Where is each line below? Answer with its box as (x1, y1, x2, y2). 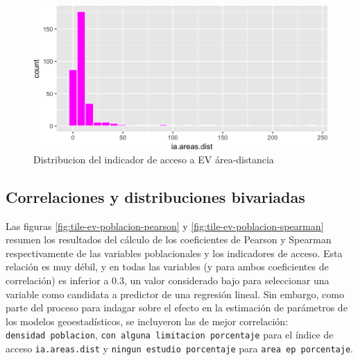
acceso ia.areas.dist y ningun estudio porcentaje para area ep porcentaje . (6, 341, 353, 355)
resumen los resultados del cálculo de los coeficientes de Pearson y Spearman (6, 232, 332, 247)
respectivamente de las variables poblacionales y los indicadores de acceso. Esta (6, 245, 343, 260)
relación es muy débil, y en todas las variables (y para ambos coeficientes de (6, 259, 329, 274)
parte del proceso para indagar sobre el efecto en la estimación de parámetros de (6, 300, 348, 315)
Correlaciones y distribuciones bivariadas (6, 186, 305, 207)
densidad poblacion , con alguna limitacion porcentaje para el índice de (6, 327, 334, 342)
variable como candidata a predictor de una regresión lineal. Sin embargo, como (6, 286, 344, 301)
